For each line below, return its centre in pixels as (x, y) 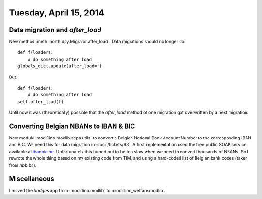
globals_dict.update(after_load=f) (60, 66)
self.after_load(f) (41, 101)
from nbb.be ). (23, 165)
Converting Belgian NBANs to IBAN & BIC (72, 126)
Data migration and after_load (55, 30)
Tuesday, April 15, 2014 (57, 13)
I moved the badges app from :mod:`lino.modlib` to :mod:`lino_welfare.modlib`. (87, 190)
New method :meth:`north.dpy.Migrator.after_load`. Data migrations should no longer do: (97, 42)
